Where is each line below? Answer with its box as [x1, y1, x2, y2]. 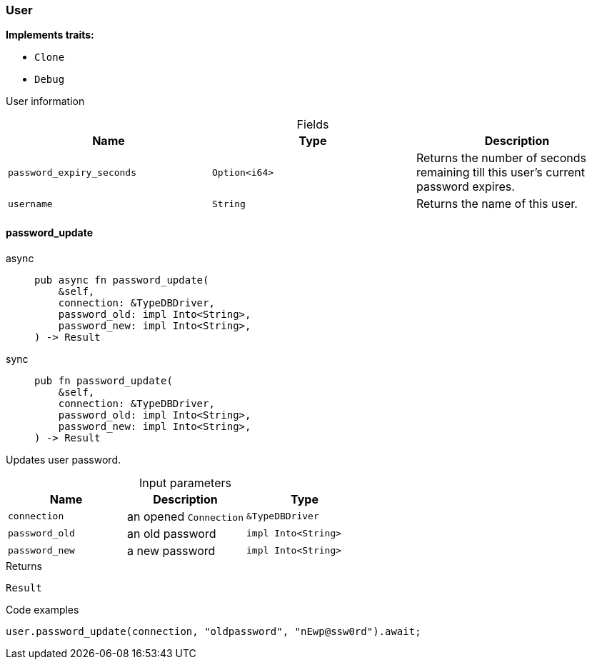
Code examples [6, 603, 79, 616]
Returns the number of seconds [416, 151, 587, 166]
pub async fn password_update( [34, 274, 209, 286]
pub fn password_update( [34, 374, 173, 386]
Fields [296, 117, 329, 132]
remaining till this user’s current [416, 165, 585, 180]
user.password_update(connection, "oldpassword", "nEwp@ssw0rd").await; [6, 625, 421, 637]
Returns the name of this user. [416, 196, 578, 211]
